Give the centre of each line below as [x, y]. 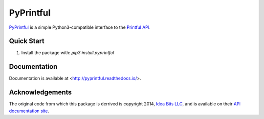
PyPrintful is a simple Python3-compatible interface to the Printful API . [80, 27]
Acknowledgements [40, 92]
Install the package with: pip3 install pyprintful [68, 53]
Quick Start [27, 41]
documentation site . [29, 111]
